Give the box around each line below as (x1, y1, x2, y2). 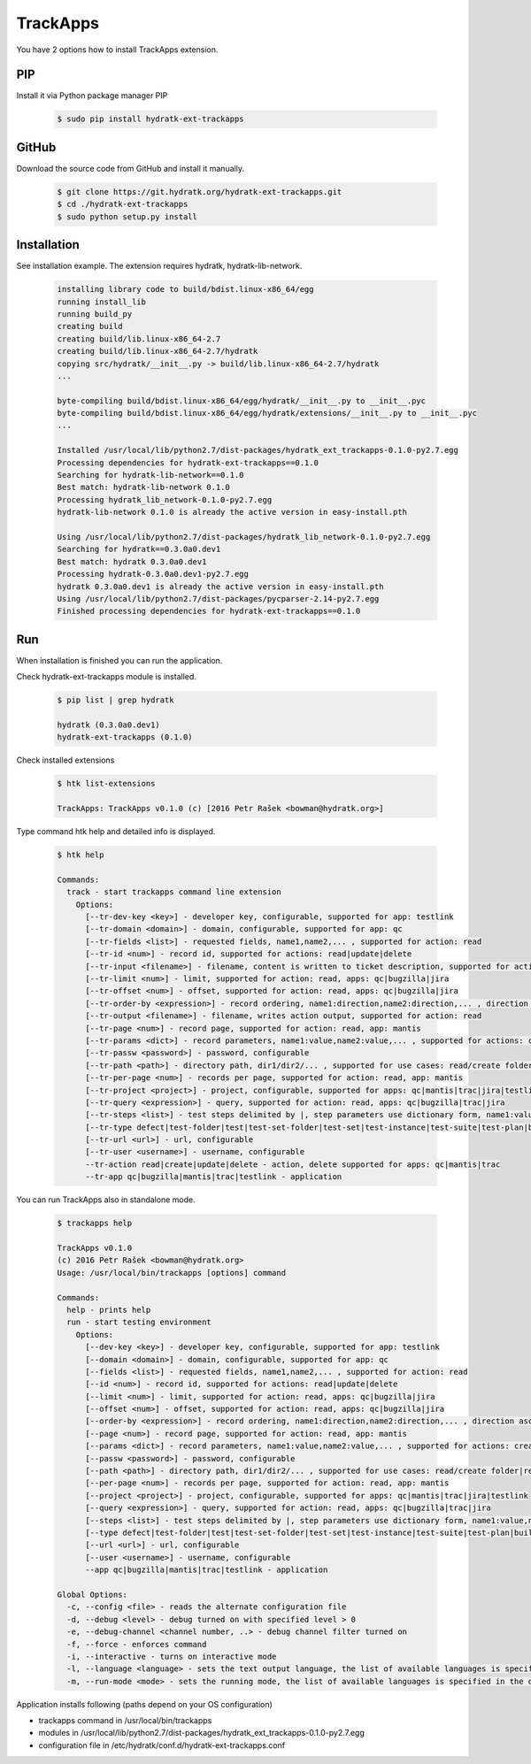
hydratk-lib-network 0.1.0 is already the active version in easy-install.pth (57, 507, 407, 518)
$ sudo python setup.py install (57, 211, 198, 221)
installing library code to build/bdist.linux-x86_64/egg (57, 284, 314, 295)
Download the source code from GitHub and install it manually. (16, 163, 245, 173)
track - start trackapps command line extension (66, 887, 282, 897)
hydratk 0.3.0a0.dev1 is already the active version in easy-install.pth (57, 581, 384, 592)
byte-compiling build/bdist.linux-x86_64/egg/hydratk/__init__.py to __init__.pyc (57, 395, 427, 406)
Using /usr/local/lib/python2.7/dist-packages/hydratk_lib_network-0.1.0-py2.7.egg (57, 532, 431, 541)
